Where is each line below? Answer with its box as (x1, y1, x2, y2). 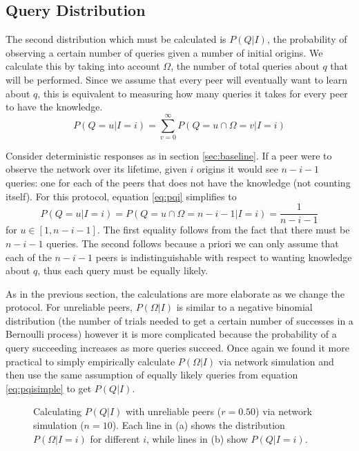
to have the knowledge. (6, 99, 103, 114)
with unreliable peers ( (125, 404, 222, 419)
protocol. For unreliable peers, (6, 300, 133, 314)
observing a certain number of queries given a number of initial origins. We (6, 45, 323, 59)
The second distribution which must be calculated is (6, 32, 226, 46)
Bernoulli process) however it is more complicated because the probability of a (6, 327, 337, 341)
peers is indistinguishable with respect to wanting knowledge (95, 249, 352, 264)
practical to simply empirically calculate (6, 354, 175, 368)
